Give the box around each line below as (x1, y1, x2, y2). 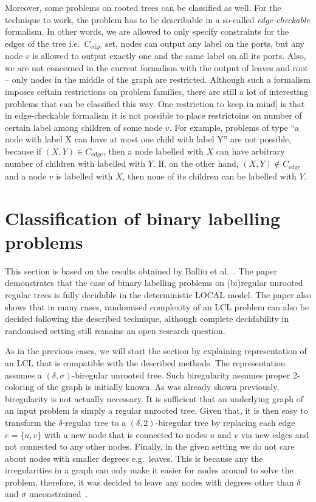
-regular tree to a (62, 416, 126, 428)
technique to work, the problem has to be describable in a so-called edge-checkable (5, 13, 310, 26)
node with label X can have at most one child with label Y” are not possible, (5, 133, 292, 145)
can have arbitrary (216, 144, 285, 157)
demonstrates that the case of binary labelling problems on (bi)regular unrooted (5, 276, 303, 289)
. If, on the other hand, (153, 157, 239, 170)
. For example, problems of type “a (169, 120, 300, 133)
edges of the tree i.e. (5, 37, 80, 49)
